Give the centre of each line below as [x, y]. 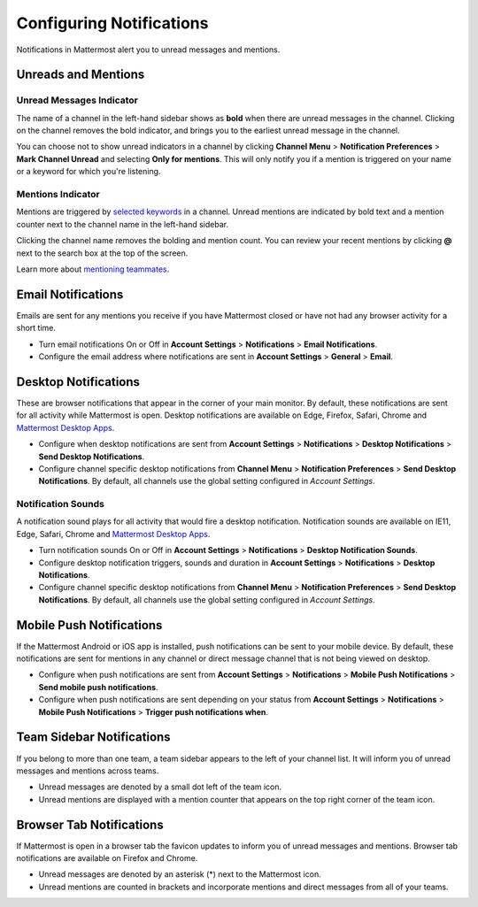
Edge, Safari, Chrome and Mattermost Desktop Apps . [113, 534]
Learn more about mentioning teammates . [93, 269]
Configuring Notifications [112, 23]
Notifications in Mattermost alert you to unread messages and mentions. [148, 50]
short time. [36, 328]
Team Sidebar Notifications [94, 738]
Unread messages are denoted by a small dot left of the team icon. [160, 787]
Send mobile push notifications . [98, 687]
